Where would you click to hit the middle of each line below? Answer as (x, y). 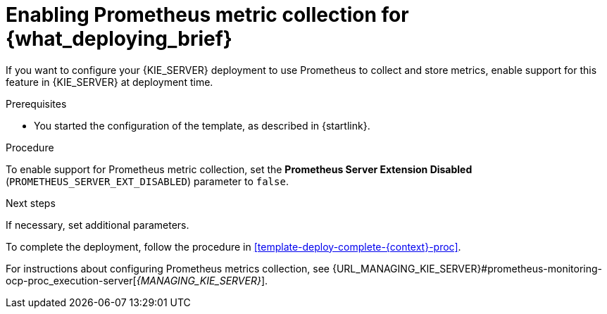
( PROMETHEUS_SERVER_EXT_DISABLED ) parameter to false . (147, 181)
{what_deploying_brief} (119, 39)
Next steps (31, 203)
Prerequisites (36, 103)
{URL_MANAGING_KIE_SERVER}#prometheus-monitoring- (467, 268)
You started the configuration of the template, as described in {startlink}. (202, 125)
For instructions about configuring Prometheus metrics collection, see (168, 268)
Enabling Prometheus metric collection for (207, 15)
